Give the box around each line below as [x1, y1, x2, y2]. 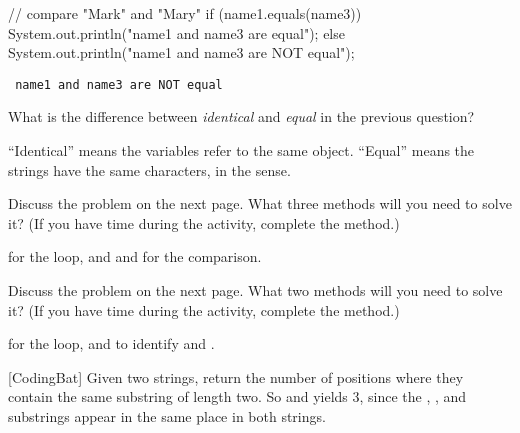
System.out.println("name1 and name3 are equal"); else [8, 22, 345, 43]
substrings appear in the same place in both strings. [8, 405, 326, 426]
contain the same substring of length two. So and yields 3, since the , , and [8, 386, 467, 407]
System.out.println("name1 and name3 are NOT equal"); [8, 42, 355, 63]
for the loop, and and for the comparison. [8, 246, 262, 267]
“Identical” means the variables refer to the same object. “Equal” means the [8, 140, 475, 161]
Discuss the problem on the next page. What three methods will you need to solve [8, 193, 512, 214]
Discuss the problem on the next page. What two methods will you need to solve [8, 280, 503, 300]
